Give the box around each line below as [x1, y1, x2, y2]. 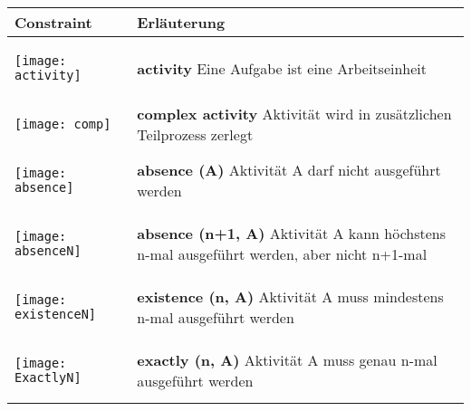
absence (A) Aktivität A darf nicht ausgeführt [137, 159, 441, 180]
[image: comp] [14, 117, 111, 131]
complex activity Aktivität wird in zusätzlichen [137, 103, 452, 124]
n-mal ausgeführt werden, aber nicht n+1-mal [137, 244, 428, 264]
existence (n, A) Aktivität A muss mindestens [137, 286, 444, 307]
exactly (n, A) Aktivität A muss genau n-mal [137, 349, 437, 370]
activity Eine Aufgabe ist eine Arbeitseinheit [137, 57, 427, 79]
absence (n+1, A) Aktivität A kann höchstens [137, 223, 447, 244]
